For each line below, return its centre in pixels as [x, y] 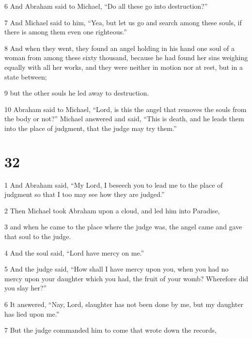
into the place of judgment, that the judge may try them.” [91, 128]
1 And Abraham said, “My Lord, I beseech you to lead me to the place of [114, 185]
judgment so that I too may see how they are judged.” [85, 194]
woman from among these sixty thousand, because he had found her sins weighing [126, 57]
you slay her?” [26, 288]
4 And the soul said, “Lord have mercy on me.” [74, 252]
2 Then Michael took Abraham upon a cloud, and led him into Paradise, [112, 210]
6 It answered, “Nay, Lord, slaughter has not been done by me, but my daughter [124, 304]
